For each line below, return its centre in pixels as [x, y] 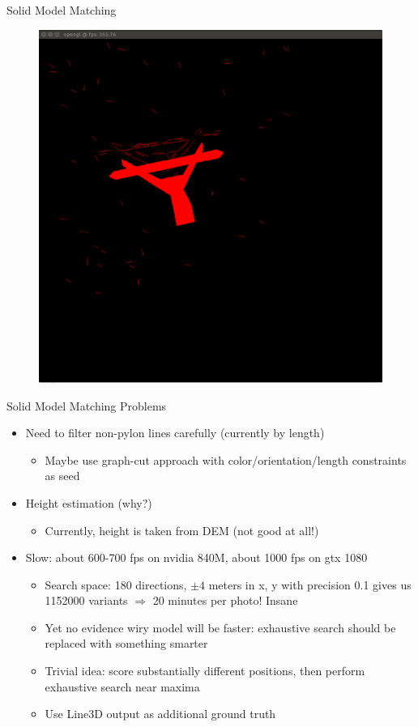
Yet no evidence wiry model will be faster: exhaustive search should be [220, 627]
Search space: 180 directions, [116, 584]
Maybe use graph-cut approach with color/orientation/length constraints [226, 459]
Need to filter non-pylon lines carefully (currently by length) [175, 433]
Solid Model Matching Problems [87, 405]
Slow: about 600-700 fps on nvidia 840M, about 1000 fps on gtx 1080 [196, 557]
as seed [62, 476]
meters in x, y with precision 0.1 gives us [310, 584]
